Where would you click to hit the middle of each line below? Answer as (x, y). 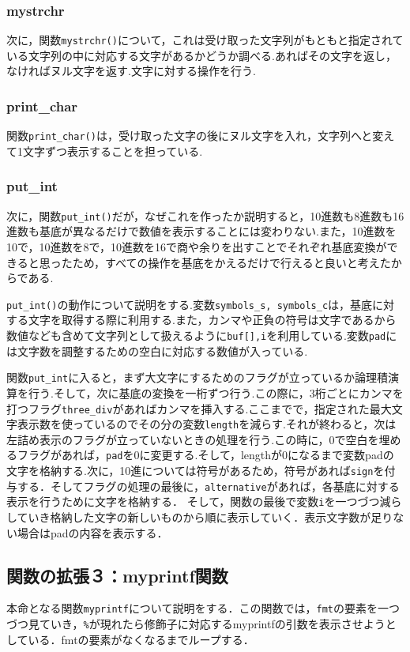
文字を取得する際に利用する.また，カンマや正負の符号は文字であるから (212, 320)
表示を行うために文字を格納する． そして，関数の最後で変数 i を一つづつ (193, 501)
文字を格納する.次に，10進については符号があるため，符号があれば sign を (196, 471)
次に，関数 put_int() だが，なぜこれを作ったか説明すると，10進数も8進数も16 (205, 215)
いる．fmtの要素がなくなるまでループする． (141, 639)
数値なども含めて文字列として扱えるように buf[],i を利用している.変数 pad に (202, 335)
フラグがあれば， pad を (75, 455)
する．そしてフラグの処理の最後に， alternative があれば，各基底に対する (208, 486)
